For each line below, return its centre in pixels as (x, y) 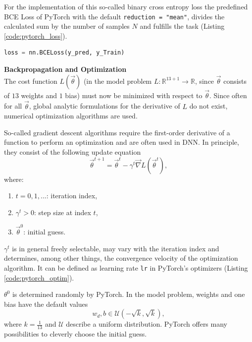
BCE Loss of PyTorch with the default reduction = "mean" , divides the (114, 16)
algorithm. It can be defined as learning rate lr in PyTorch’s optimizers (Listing (126, 267)
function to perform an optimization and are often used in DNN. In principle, (122, 142)
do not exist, (208, 106)
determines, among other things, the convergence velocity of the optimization (121, 258)
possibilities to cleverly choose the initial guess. (76, 334)
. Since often (228, 95)
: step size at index (63, 212)
